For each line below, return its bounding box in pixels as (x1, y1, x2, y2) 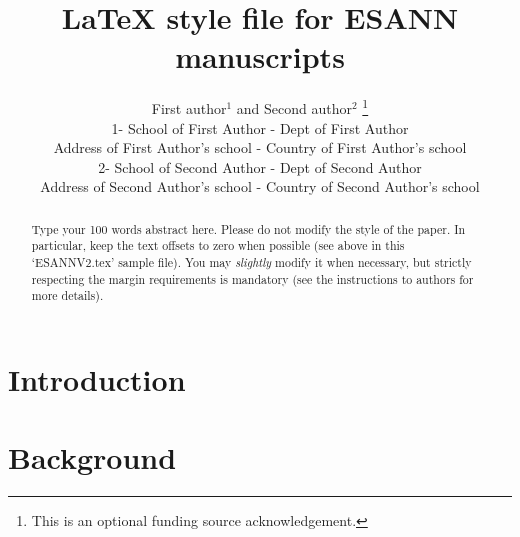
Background (8, 437, 177, 478)
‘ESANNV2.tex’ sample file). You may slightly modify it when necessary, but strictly (31, 254, 472, 271)
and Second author (236, 97, 352, 118)
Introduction (8, 359, 186, 400)
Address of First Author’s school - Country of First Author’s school (53, 137, 467, 158)
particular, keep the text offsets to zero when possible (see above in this (31, 237, 405, 254)
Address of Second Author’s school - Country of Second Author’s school (40, 176, 480, 197)
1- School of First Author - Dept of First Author (111, 117, 409, 138)
